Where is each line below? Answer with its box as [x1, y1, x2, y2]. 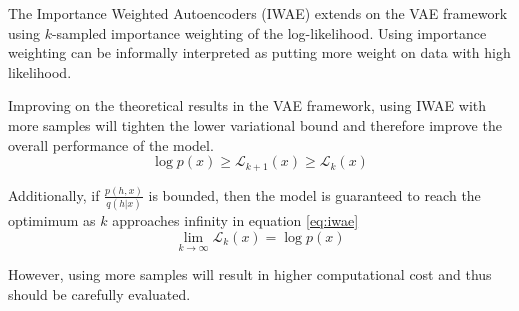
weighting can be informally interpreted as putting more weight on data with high [8, 42, 511, 63]
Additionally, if [8, 184, 100, 205]
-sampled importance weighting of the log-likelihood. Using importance [51, 22, 487, 43]
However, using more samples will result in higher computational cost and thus [8, 264, 492, 285]
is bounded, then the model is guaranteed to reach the [148, 184, 481, 205]
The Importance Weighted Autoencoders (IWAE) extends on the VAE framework [8, 3, 508, 23]
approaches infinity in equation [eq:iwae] [112, 210, 359, 231]
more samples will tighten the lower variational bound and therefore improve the [8, 114, 502, 135]
